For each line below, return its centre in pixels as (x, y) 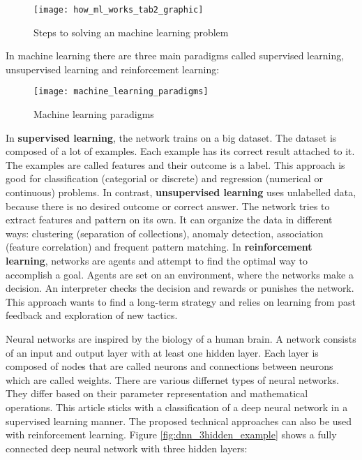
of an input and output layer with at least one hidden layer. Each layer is (162, 352)
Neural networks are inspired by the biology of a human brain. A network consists (181, 339)
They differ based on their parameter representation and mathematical (157, 393)
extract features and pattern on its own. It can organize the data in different (169, 220)
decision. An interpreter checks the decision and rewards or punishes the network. (180, 288)
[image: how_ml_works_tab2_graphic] (119, 10)
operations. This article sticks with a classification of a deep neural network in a (177, 407)
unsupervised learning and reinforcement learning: (113, 69)
